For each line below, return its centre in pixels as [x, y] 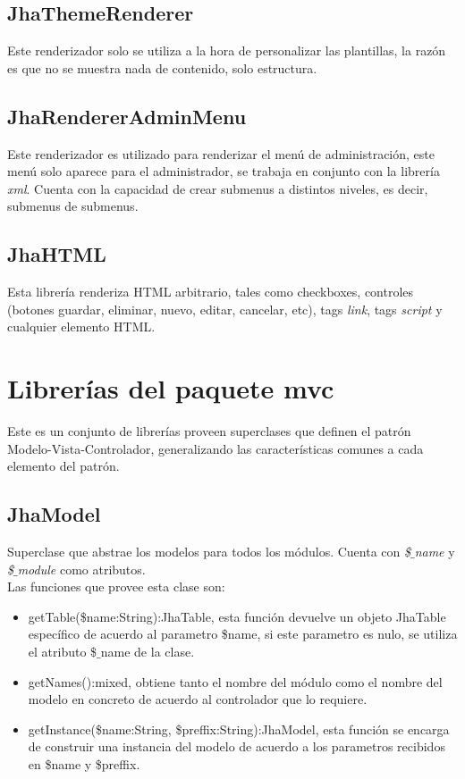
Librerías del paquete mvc [171, 388]
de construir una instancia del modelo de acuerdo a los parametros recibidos [237, 746]
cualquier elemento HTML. [81, 327]
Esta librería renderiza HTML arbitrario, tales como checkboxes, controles [211, 292]
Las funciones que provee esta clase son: [116, 586]
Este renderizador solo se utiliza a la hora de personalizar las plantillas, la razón [227, 50]
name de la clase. [148, 652]
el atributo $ [63, 652]
